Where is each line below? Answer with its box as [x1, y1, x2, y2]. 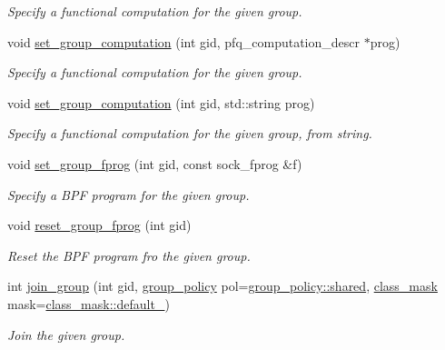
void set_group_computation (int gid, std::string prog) [7, 93, 315, 112]
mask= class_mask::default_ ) [7, 294, 170, 313]
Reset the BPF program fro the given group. [7, 245, 251, 265]
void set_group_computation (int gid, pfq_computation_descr [7, 32, 361, 51]
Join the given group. [7, 325, 125, 344]
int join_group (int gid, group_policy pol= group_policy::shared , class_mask [7, 276, 438, 295]
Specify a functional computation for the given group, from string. [7, 124, 372, 143]
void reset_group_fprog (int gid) [7, 215, 192, 235]
